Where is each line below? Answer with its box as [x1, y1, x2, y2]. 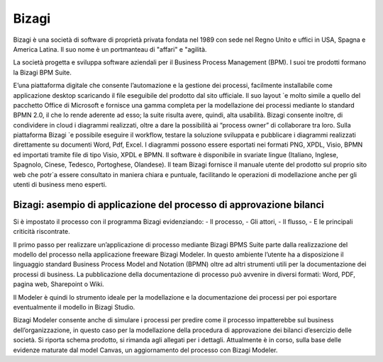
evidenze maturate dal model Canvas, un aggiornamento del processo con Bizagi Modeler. [13, 346, 278, 354]
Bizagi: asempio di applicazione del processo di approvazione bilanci [13, 198, 324, 210]
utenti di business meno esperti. [13, 181, 107, 189]
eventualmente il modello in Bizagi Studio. [13, 303, 135, 312]
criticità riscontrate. [13, 227, 70, 236]
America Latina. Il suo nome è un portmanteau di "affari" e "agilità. [13, 45, 207, 53]
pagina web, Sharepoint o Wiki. [13, 280, 104, 288]
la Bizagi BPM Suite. [13, 68, 72, 77]
